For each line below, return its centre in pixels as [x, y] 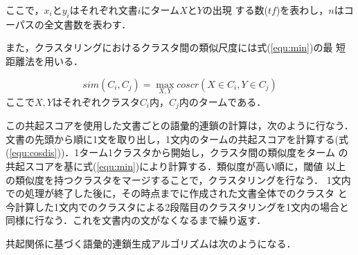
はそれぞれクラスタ [96, 101]
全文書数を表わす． [88, 24]
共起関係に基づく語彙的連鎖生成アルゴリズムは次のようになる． [151, 243]
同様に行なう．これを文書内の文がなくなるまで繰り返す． [136, 220]
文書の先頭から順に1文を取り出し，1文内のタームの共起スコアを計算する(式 [177, 139]
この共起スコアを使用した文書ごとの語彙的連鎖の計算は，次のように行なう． [180, 125]
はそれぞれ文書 [104, 10]
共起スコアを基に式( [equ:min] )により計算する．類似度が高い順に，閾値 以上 [176, 166]
